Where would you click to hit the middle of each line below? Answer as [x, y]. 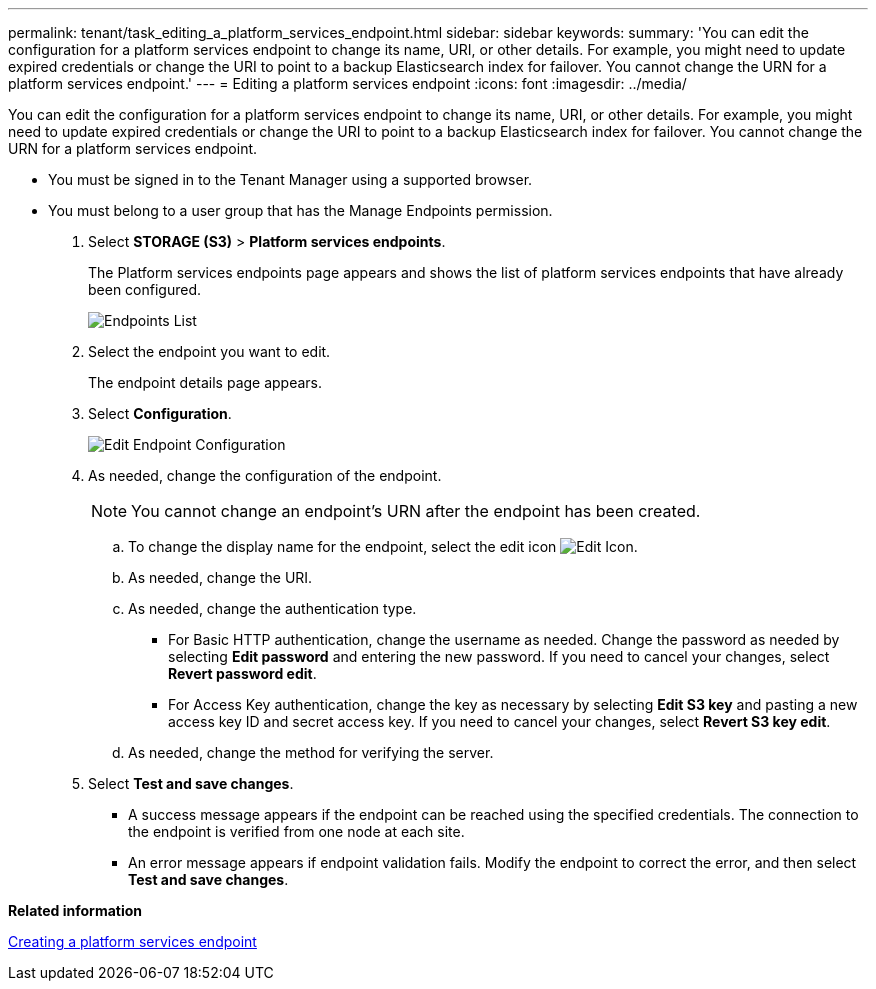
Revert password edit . [242, 673]
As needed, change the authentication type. [272, 608]
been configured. [145, 289]
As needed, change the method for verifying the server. [311, 752]
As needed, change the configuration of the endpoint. [265, 475]
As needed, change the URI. [220, 577]
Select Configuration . [160, 413]
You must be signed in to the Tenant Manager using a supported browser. [290, 179]
